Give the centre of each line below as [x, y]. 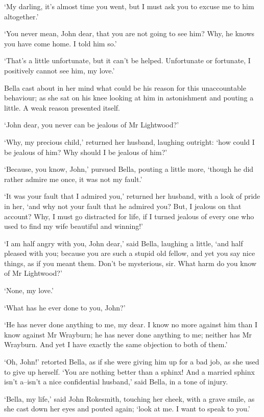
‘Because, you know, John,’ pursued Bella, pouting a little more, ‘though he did [129, 169]
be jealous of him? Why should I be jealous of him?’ [86, 152]
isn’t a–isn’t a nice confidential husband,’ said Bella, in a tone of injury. [116, 382]
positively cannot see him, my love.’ [59, 70]
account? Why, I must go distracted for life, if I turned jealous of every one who [129, 216]
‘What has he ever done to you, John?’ [65, 307]
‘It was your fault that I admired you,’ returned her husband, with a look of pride [132, 196]
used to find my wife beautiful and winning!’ [74, 226]
